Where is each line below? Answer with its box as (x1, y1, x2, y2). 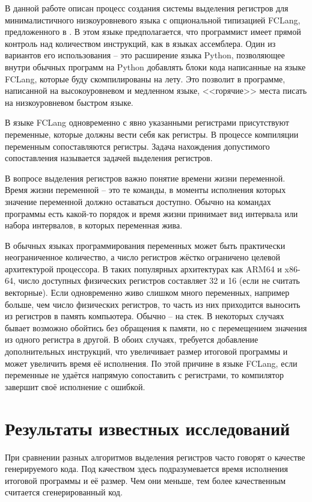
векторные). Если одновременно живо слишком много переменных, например (5, 286, 290, 299)
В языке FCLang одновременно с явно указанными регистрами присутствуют (5, 116, 289, 129)
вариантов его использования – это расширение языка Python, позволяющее (5, 49, 285, 61)
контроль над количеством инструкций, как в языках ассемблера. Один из (5, 37, 276, 49)
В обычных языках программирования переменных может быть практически (5, 239, 286, 251)
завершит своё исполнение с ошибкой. (5, 380, 145, 393)
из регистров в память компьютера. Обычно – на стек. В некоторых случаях (5, 310, 284, 322)
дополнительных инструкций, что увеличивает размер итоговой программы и (5, 345, 288, 358)
